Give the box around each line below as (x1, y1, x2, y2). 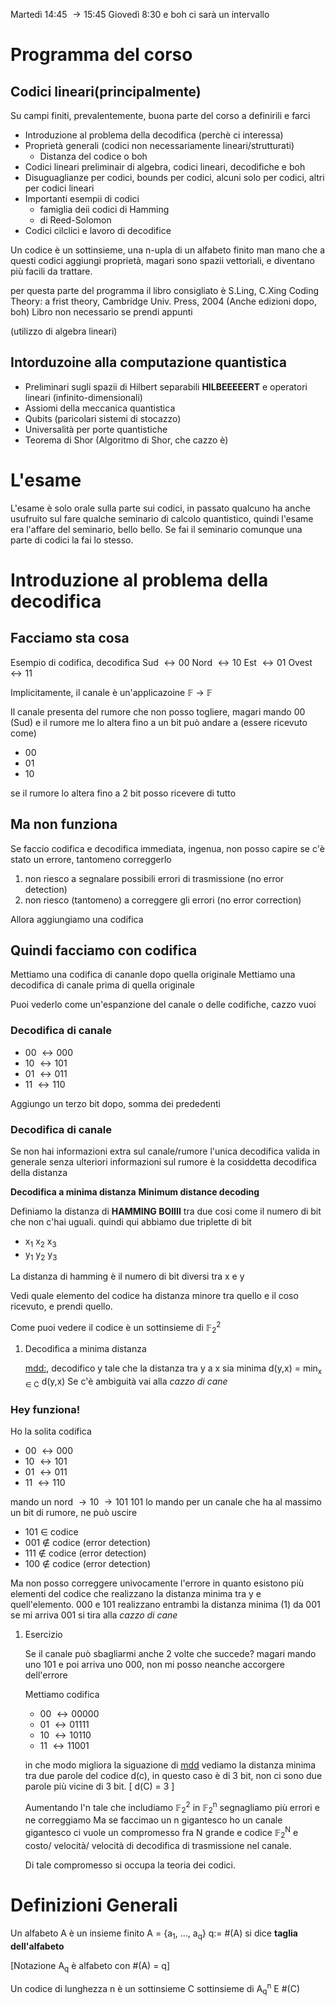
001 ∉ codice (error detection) (24, 1536, 152, 1548)
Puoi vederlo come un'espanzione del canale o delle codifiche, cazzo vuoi (10, 999, 317, 1011)
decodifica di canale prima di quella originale (10, 979, 195, 991)
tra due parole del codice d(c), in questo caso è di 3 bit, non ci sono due (24, 1769, 323, 1781)
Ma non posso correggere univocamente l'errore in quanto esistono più (10, 1577, 305, 1589)
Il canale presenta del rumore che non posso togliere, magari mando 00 (10, 705, 306, 718)
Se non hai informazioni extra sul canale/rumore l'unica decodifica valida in (10, 1145, 320, 1157)
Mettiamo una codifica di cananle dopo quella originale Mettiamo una (10, 969, 296, 981)
